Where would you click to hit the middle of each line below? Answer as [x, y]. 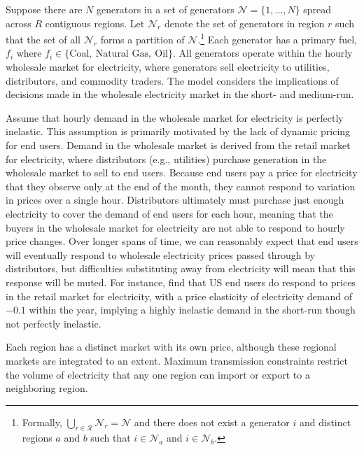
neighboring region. [47, 388]
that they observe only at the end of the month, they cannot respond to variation [181, 186]
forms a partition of [142, 39]
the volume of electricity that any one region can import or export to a [158, 374]
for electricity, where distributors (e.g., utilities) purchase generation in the [166, 159]
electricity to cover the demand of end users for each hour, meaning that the [169, 213]
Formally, [42, 422]
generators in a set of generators [166, 9]
